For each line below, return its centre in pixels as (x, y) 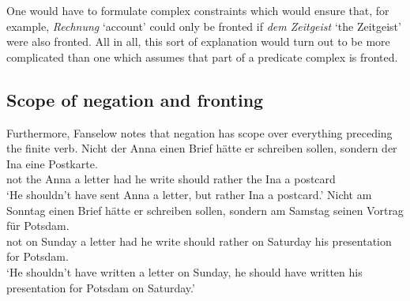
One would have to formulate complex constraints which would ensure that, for (198, 10)
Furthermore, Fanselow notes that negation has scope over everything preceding (199, 132)
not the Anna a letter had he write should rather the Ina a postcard (171, 179)
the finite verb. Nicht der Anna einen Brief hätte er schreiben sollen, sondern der (202, 148)
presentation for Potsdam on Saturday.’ (101, 287)
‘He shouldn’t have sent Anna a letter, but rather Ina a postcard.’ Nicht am (189, 194)
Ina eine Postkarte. (52, 163)
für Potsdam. (38, 226)
